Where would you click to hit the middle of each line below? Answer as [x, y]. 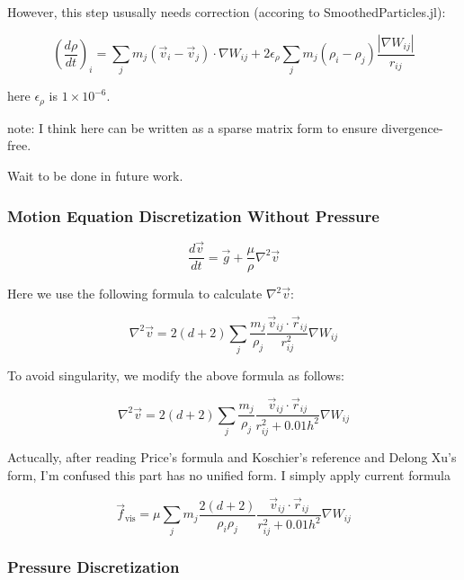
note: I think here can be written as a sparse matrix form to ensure [192, 127]
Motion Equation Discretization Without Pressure [193, 215]
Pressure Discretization [94, 566]
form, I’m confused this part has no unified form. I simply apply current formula [229, 474]
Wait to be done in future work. [95, 175]
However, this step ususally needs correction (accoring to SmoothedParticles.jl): [227, 12]
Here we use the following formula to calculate [135, 294]
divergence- [412, 127]
